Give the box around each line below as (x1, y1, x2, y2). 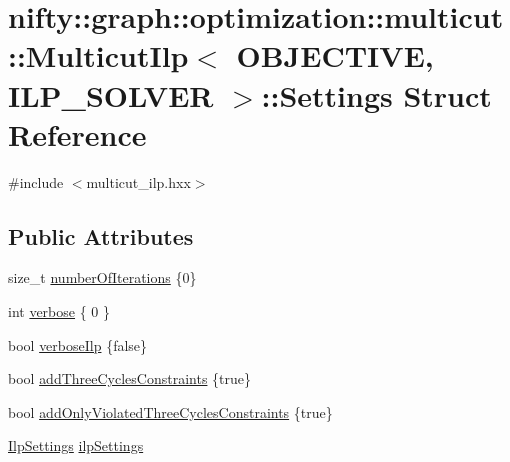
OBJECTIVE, (236, 35, 434, 76)
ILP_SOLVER (8, 74, 214, 115)
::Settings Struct (261, 74, 492, 115)
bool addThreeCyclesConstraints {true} (8, 368, 252, 389)
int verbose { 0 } (8, 301, 111, 322)
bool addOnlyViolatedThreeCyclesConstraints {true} (8, 401, 333, 422)
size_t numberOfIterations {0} (8, 267, 197, 288)
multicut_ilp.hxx (86, 171, 191, 192)
